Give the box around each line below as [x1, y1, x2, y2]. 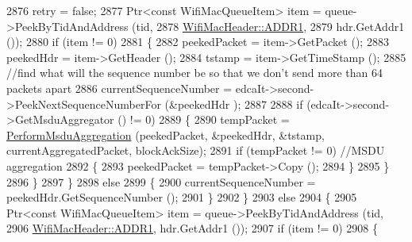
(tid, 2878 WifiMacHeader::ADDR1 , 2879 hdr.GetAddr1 [132, 17, 405, 34]
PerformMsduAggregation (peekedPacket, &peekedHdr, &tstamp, [6, 126, 325, 143]
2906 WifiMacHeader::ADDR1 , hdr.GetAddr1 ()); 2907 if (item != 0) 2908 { [6, 220, 378, 236]
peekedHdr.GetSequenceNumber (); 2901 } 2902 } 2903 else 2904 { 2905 [6, 189, 357, 206]
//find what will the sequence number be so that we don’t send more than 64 [6, 64, 383, 81]
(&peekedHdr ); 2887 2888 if [164, 95, 303, 112]
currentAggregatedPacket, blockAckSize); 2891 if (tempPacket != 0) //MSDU [6, 142, 385, 159]
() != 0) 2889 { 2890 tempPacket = [117, 111, 290, 128]
